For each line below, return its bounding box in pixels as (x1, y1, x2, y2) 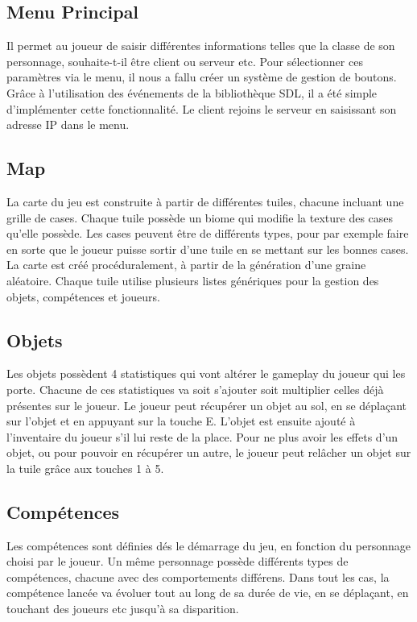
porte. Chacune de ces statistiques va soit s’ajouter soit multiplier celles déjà (6, 380, 384, 397)
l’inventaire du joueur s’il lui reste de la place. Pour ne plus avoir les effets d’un (6, 428, 398, 445)
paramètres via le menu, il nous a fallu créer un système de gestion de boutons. (6, 68, 397, 85)
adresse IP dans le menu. (6, 116, 130, 133)
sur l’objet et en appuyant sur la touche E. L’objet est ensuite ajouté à (6, 413, 356, 429)
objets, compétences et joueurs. (6, 288, 160, 305)
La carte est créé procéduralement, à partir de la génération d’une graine (6, 256, 366, 273)
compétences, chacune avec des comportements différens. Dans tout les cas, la (6, 568, 390, 585)
